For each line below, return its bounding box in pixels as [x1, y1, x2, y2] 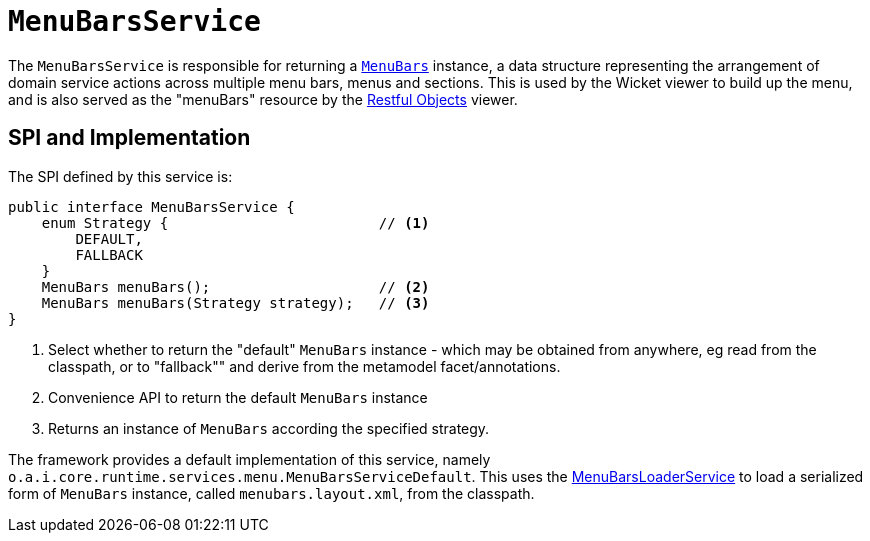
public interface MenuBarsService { [8, 198, 295, 215]
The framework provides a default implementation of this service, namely [8, 450, 491, 468]
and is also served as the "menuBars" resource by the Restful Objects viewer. [8, 90, 518, 108]
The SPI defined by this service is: [8, 167, 233, 185]
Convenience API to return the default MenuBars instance [48, 388, 428, 406]
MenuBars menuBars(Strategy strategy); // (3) [41, 294, 430, 311]
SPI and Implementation [8, 125, 251, 151]
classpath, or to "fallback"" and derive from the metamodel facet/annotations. [48, 357, 561, 375]
